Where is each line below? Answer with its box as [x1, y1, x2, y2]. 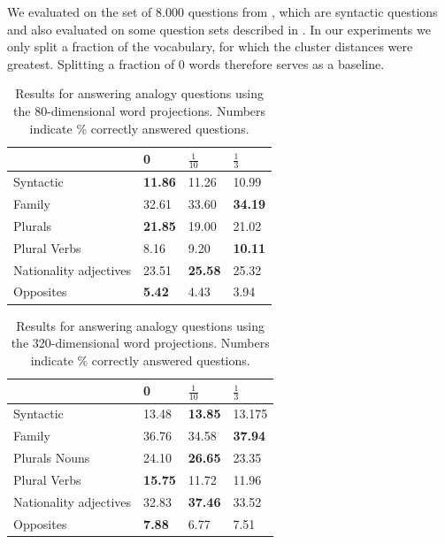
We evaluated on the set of [7, 3, 152, 20]
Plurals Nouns [13, 448, 90, 467]
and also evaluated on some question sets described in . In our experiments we [7, 19, 431, 38]
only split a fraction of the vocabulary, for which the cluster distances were [7, 37, 413, 56]
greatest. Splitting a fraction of [7, 54, 175, 73]
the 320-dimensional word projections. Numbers [11, 333, 270, 352]
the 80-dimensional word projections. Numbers [13, 101, 266, 119]
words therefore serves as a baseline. [188, 54, 385, 73]
